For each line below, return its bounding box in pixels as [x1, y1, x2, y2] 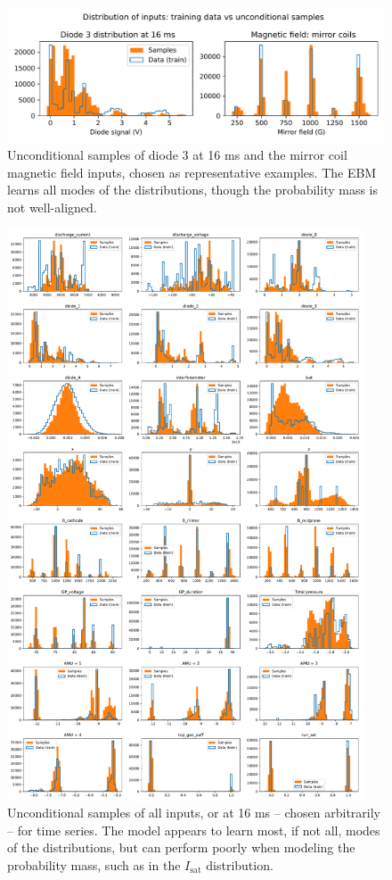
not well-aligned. [7, 197, 97, 216]
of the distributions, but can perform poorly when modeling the [7, 838, 355, 857]
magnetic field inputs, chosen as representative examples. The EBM [7, 162, 377, 181]
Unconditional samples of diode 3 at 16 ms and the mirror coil [7, 145, 347, 164]
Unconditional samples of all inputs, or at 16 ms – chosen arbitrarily [7, 803, 381, 822]
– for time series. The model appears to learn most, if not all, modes [7, 820, 380, 839]
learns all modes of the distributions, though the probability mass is [7, 180, 379, 199]
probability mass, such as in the [7, 855, 181, 874]
